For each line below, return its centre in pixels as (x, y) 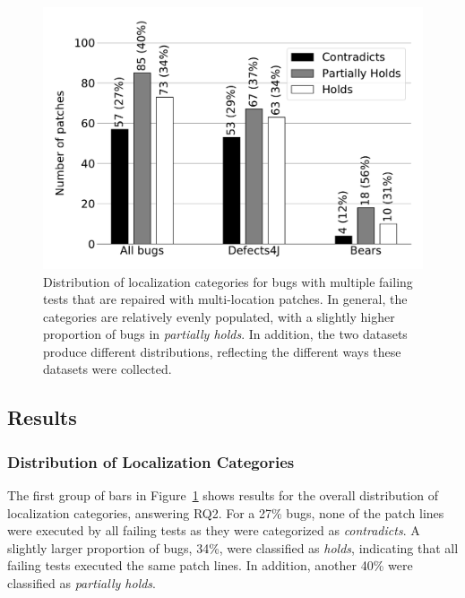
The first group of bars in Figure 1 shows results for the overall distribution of (223, 495)
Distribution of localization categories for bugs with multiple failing (228, 281)
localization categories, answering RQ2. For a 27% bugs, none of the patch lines (226, 512)
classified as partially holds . (82, 583)
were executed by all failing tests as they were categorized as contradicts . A (214, 530)
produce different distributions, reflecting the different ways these (222, 351)
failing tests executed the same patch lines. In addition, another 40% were (210, 565)
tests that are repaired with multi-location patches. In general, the (225, 299)
